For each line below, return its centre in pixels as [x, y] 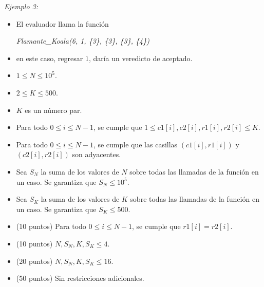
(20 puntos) [34, 261]
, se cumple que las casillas [135, 144]
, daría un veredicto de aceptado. [140, 58]
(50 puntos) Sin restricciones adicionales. [80, 278]
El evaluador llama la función [62, 23]
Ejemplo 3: [21, 6]
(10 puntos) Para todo [51, 226]
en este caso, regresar [50, 58]
